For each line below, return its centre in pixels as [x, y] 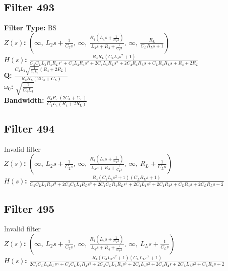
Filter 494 [29, 128]
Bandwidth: [24, 100]
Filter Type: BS [30, 28]
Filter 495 [29, 208]
